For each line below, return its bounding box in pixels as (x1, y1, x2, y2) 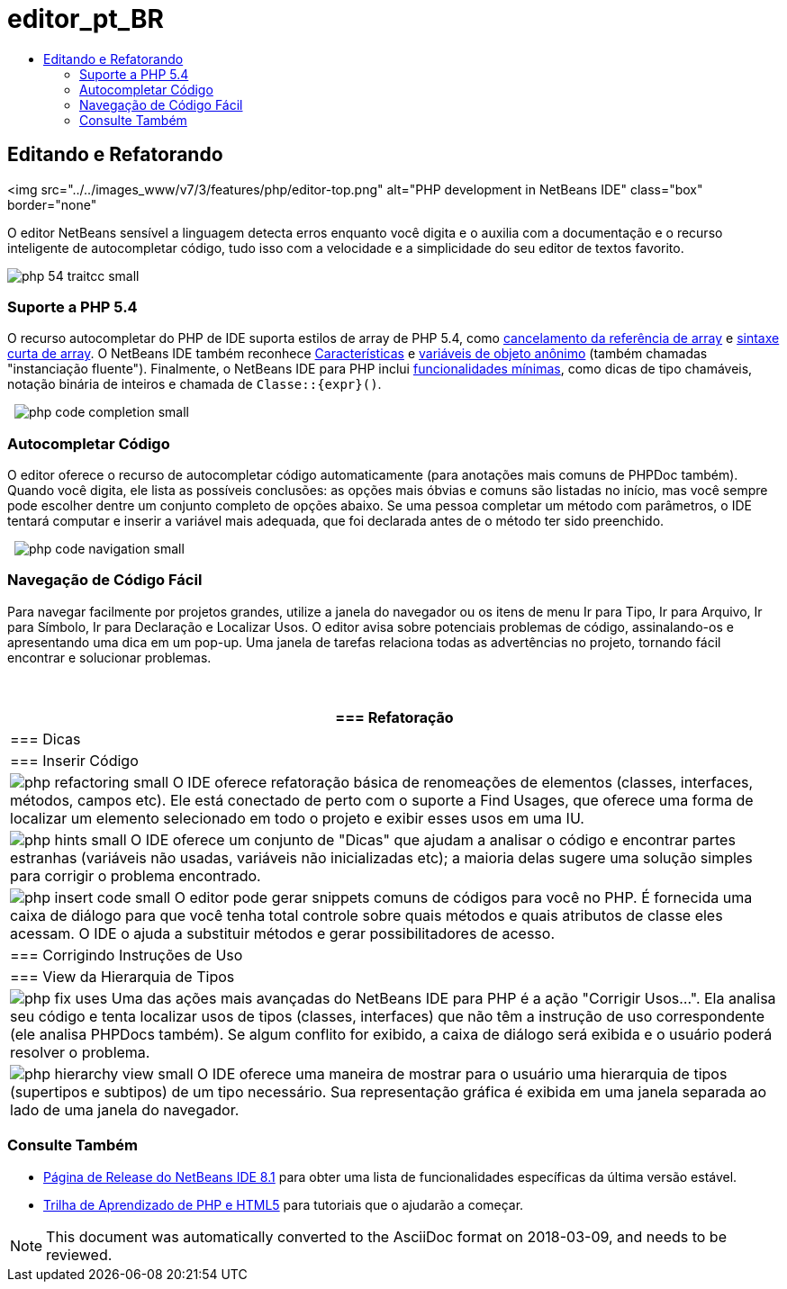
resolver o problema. (10, 1042, 150, 1061)
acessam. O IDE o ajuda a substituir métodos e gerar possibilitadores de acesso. (10, 924, 555, 942)
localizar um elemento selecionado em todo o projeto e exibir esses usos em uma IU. (10, 808, 584, 827)
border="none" (7, 196, 97, 212)
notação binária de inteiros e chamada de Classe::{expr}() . (7, 376, 382, 392)
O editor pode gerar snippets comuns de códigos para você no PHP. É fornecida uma (174, 888, 753, 906)
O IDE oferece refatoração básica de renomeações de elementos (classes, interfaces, (172, 772, 754, 791)
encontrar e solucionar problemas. (7, 649, 212, 665)
